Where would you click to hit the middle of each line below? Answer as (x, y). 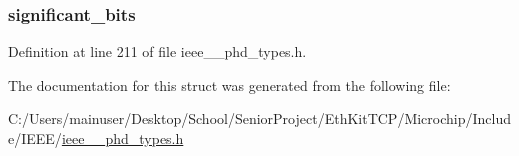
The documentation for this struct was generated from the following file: (229, 84)
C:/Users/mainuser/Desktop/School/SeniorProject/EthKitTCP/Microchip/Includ (260, 118)
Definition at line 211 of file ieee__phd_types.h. (157, 51)
